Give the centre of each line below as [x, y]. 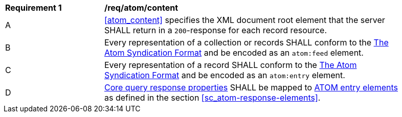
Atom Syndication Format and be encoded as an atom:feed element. [234, 53]
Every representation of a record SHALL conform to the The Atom [231, 65]
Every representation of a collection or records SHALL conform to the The [247, 42]
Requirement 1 [33, 8]
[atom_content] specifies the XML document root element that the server [245, 20]
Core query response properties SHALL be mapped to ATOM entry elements [251, 87]
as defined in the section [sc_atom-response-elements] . [213, 98]
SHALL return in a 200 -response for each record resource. [216, 30]
